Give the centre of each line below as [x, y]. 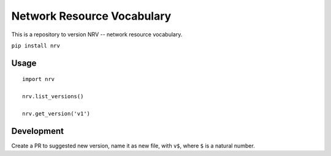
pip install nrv [36, 45]
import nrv [39, 79]
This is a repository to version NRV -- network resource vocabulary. [97, 34]
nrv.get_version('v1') [56, 113]
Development [38, 131]
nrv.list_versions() [53, 96]
